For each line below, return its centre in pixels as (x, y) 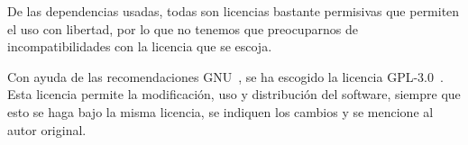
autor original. (47, 129)
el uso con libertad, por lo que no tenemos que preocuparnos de (183, 28)
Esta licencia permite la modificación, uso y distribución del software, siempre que (234, 94)
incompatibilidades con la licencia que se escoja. (140, 46)
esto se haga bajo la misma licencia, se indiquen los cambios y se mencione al (220, 111)
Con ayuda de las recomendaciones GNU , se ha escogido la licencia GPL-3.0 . (225, 76)
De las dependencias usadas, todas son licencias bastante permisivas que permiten (234, 11)
